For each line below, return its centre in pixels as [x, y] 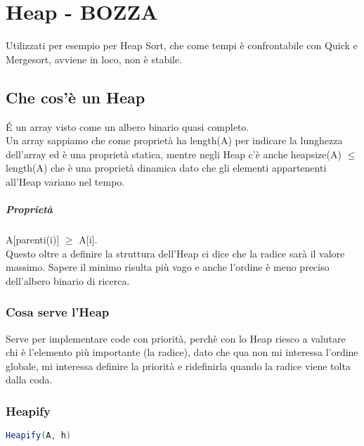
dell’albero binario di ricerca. [68, 280]
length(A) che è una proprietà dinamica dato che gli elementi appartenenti [166, 168]
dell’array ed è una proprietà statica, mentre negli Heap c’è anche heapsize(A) [174, 154]
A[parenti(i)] [33, 240]
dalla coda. [29, 380]
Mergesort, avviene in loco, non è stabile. [94, 59]
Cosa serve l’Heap [58, 312]
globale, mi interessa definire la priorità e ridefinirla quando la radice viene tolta [178, 365]
